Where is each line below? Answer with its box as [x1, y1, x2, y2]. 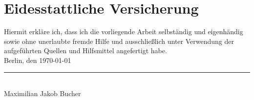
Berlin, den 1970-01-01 [4, 55, 71, 65]
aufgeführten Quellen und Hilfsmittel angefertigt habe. [4, 45, 167, 56]
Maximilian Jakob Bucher [4, 88, 81, 99]
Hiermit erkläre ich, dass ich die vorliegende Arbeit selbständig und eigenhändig [4, 26, 243, 37]
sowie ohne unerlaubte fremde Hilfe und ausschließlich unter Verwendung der [4, 36, 234, 46]
